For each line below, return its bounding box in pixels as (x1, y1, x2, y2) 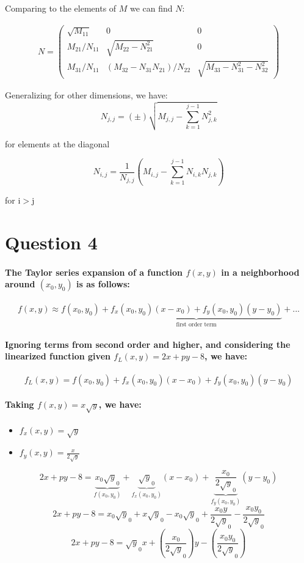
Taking (5, 398, 34, 411)
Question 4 (5, 229, 98, 254)
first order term (176, 321, 217, 328)
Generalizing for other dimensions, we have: (5, 89, 168, 101)
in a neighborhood (221, 265, 300, 278)
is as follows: (76, 278, 130, 290)
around (5, 278, 35, 290)
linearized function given (5, 350, 110, 362)
